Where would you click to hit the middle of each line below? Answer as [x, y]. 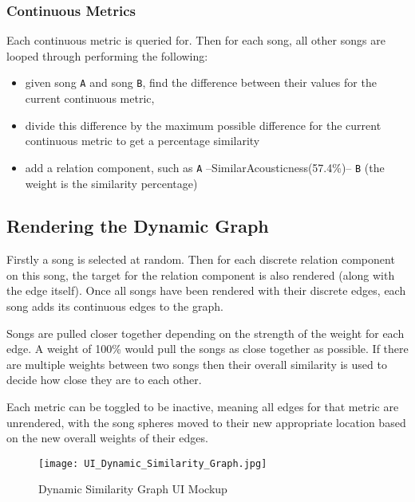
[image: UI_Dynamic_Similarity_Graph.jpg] [153, 463]
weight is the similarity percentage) [111, 183]
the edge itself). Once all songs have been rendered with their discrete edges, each [206, 290]
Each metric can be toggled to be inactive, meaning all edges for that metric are [203, 407]
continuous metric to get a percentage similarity [142, 141]
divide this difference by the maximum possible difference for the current [203, 125]
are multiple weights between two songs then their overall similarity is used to [197, 364]
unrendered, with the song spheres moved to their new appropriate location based [206, 422]
